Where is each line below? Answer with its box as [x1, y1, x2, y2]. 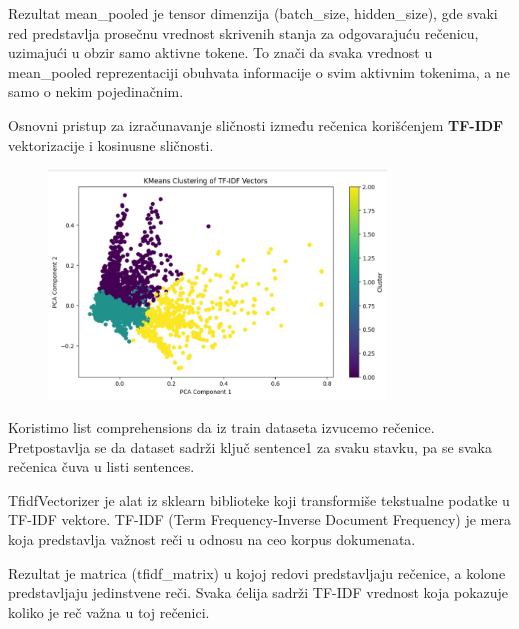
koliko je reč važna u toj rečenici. [8, 601, 210, 622]
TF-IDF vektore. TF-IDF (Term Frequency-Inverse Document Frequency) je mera [8, 509, 511, 530]
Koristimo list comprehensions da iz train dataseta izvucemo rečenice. [8, 417, 435, 438]
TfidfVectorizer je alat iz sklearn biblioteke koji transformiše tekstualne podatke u [8, 489, 510, 510]
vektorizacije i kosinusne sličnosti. [8, 134, 214, 155]
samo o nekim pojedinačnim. [8, 81, 184, 102]
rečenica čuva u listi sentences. [8, 456, 195, 477]
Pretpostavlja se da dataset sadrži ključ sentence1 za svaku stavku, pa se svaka [8, 436, 492, 457]
